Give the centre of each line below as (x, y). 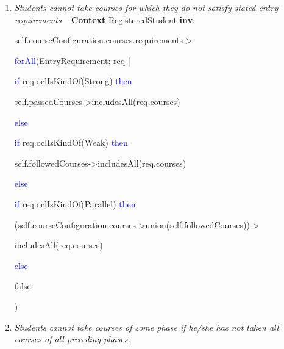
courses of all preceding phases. (72, 339)
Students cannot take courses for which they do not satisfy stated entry (146, 7)
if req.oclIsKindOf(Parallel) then (75, 203)
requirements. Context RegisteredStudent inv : (105, 19)
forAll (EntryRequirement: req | (72, 60)
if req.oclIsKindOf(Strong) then (73, 81)
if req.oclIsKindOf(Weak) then (71, 142)
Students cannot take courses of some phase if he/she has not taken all (147, 327)
